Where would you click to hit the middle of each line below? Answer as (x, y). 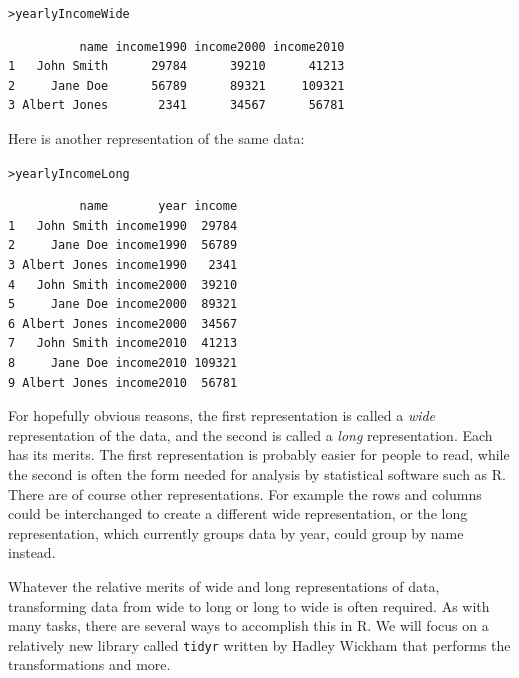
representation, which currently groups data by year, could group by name (236, 532)
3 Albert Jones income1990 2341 (123, 265)
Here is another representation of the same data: (156, 138)
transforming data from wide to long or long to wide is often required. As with (249, 605)
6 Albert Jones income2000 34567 (123, 323)
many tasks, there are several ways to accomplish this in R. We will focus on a (248, 625)
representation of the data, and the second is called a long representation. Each (250, 434)
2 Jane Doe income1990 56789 (123, 245)
